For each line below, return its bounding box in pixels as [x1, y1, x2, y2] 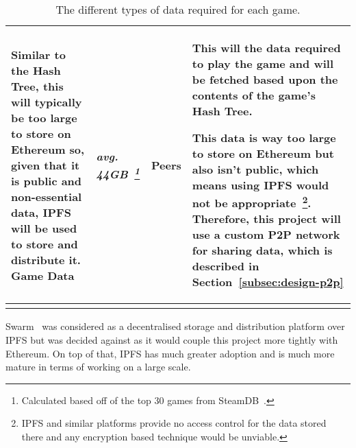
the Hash [11, 62, 61, 78]
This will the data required [192, 40, 341, 56]
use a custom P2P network [192, 226, 340, 243]
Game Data [11, 267, 75, 283]
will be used [11, 220, 77, 236]
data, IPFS [11, 204, 71, 220]
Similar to [11, 46, 66, 62]
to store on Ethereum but [192, 145, 334, 161]
